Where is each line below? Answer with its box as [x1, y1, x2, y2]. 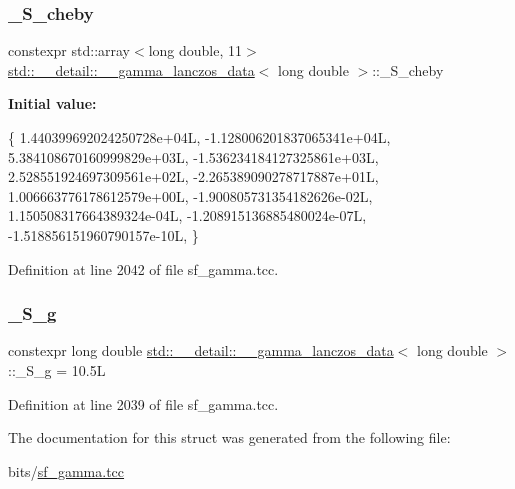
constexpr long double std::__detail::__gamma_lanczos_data [8, 340, 394, 361]
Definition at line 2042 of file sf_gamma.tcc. [8, 258, 279, 279]
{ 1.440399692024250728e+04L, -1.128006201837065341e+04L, [8, 127, 391, 147]
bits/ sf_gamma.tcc [8, 460, 125, 481]
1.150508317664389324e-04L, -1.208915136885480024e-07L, [8, 205, 367, 226]
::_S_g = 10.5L [8, 359, 106, 380]
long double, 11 [148, 40, 243, 61]
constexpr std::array [8, 40, 131, 61]
